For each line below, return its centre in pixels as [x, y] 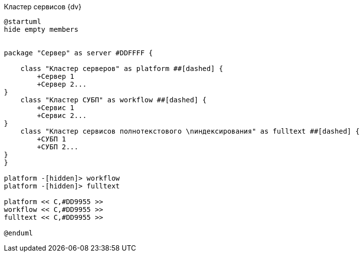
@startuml [23, 22]
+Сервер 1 [56, 76]
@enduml [19, 233]
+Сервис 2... [62, 116]
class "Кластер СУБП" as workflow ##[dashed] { [114, 100]
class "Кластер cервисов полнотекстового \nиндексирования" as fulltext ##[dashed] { [190, 131]
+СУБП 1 [52, 139]
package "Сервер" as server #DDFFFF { [78, 53]
